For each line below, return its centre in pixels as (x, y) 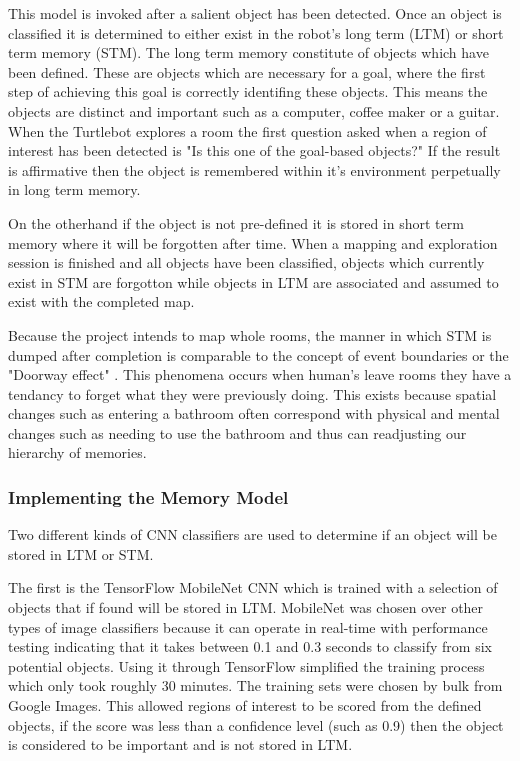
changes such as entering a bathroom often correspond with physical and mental (254, 413)
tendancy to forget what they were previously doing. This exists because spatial (252, 393)
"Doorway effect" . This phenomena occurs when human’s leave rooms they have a (260, 374)
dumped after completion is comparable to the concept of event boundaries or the (258, 354)
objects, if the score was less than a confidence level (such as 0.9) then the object (256, 724)
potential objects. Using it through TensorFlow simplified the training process (246, 665)
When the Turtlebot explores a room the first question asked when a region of (247, 130)
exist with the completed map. (101, 301)
